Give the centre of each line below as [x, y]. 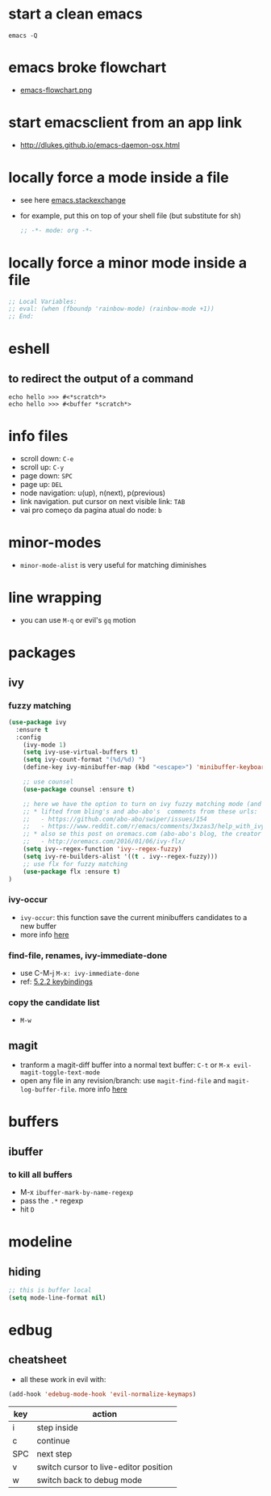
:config [29, 737]
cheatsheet [38, 1360]
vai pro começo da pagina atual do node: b [91, 511]
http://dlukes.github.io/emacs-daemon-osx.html [100, 145]
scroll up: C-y [42, 467]
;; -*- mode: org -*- [56, 230]
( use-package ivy [38, 722]
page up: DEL [41, 485]
